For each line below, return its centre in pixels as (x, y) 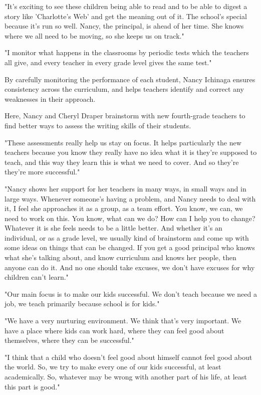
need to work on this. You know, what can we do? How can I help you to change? (130, 218)
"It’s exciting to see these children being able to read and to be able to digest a (126, 6)
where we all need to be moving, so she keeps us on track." (94, 35)
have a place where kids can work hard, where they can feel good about (114, 330)
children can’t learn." (37, 277)
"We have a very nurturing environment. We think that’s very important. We (123, 321)
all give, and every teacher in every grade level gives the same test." (108, 62)
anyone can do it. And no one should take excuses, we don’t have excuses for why (130, 267)
